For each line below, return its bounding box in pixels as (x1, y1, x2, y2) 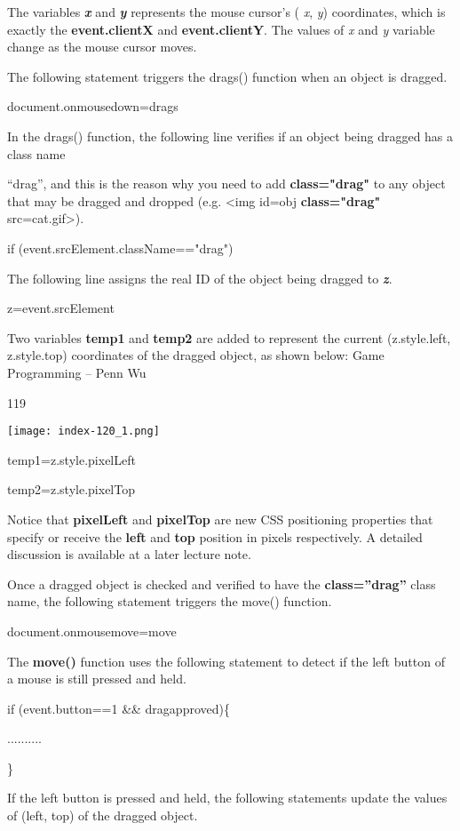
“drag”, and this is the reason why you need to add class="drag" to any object (7, 174, 446, 193)
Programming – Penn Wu (7, 363, 147, 381)
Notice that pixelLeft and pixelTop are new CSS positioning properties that (7, 509, 433, 528)
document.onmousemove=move (7, 621, 177, 640)
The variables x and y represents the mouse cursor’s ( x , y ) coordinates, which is (7, 3, 446, 20)
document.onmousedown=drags (7, 97, 178, 116)
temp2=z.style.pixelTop (7, 480, 135, 499)
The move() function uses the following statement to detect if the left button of (7, 651, 445, 670)
